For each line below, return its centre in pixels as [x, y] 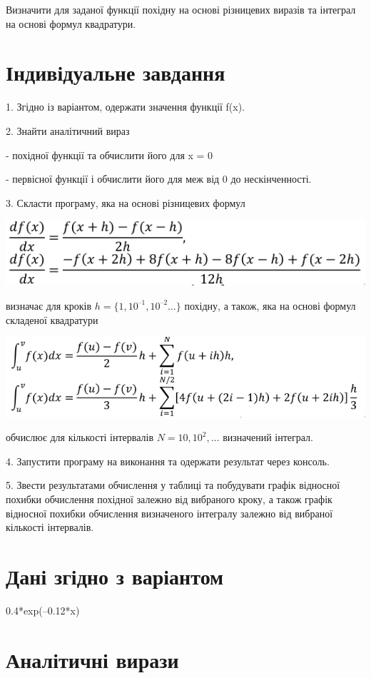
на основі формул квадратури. [71, 23]
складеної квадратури [52, 319]
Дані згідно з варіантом [115, 576]
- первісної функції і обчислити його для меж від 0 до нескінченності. [159, 179]
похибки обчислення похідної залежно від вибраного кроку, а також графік [169, 499]
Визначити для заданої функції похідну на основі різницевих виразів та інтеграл [181, 9]
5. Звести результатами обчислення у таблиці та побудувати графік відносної [173, 485]
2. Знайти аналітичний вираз [68, 130]
